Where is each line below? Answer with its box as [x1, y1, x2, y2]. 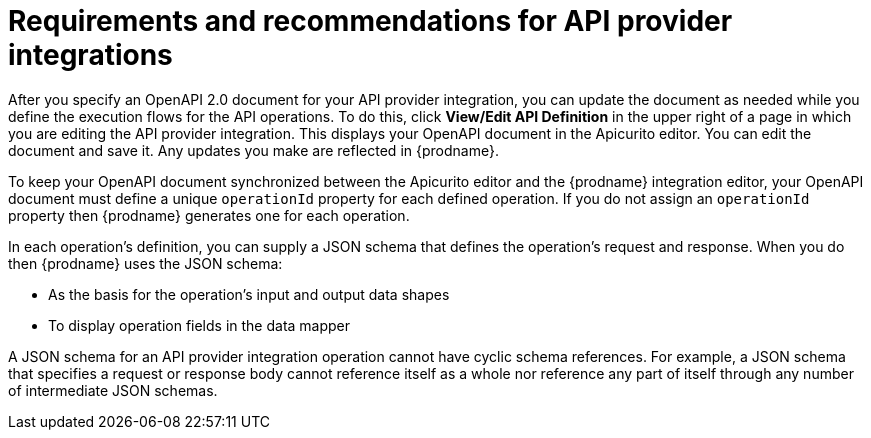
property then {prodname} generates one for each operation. [8, 206, 410, 224]
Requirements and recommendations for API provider [8, 4, 733, 38]
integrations [8, 38, 173, 72]
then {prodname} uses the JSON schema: [8, 254, 283, 272]
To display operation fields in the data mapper [48, 316, 351, 334]
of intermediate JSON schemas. [8, 381, 218, 399]
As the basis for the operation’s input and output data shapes [48, 285, 450, 303]
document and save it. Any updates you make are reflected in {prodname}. [8, 141, 499, 159]
